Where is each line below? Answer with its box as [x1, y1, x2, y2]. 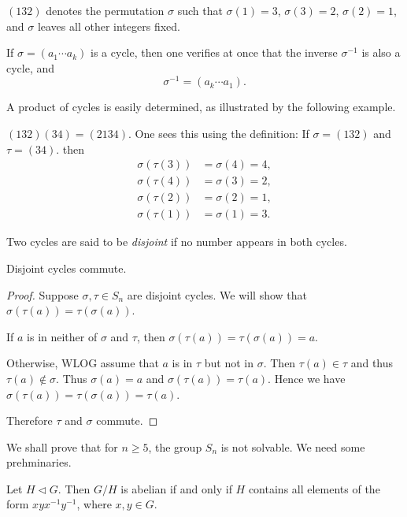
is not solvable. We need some [220, 438, 365, 455]
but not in [204, 355, 254, 371]
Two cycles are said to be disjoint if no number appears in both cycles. [6, 233, 347, 250]
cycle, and [6, 59, 55, 76]
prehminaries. [6, 454, 72, 471]
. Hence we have [268, 370, 346, 386]
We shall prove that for [6, 438, 118, 455]
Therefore [6, 412, 53, 429]
